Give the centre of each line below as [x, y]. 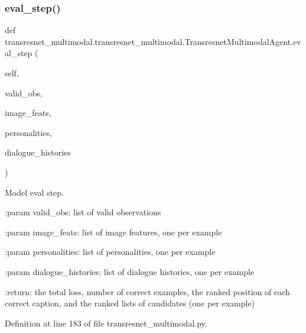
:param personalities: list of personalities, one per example [110, 252]
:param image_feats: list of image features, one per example [113, 232]
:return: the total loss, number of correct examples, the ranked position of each [147, 291]
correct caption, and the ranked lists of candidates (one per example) [130, 303]
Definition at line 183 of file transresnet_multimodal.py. [106, 323]
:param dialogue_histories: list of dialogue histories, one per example [130, 271]
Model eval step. [35, 192]
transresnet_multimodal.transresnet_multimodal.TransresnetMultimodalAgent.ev [153, 41]
